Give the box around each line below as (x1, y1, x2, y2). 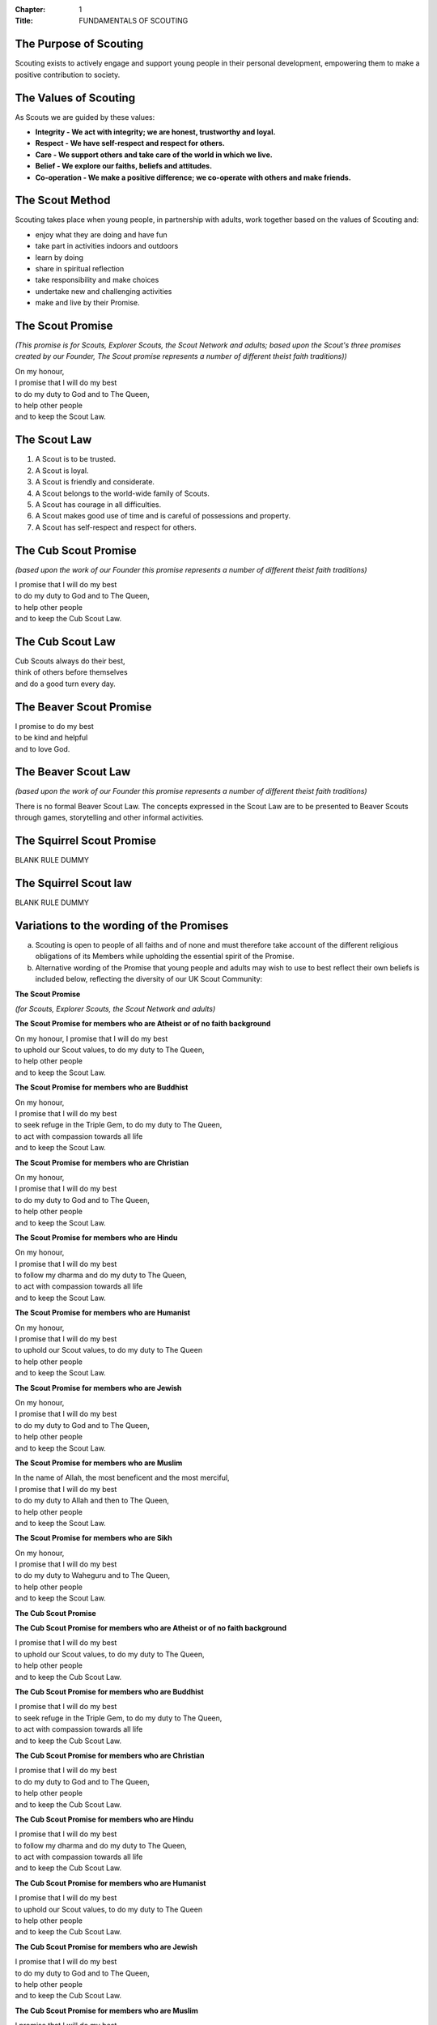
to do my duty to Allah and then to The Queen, (15, 1495, 170, 1506)
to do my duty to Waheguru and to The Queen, (15, 1571, 171, 1580)
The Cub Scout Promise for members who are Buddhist (15, 1686, 204, 1696)
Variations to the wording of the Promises (15, 919, 229, 932)
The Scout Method (15, 194, 111, 207)
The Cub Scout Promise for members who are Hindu (15, 1814, 194, 1824)
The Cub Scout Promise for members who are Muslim (15, 2006, 198, 2015)
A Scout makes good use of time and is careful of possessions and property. (35, 511, 291, 521)
